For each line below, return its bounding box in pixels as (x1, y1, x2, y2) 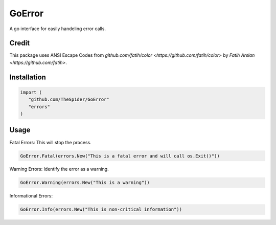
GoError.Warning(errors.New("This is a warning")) (20, 179, 150, 186)
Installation (9, 73, 46, 81)
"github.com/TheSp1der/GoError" (28, 97, 109, 102)
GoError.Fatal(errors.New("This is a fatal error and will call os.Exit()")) (20, 153, 220, 159)
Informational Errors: (9, 193, 53, 199)
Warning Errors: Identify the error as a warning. (9, 166, 109, 172)
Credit (9, 39, 30, 48)
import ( (20, 89, 42, 95)
